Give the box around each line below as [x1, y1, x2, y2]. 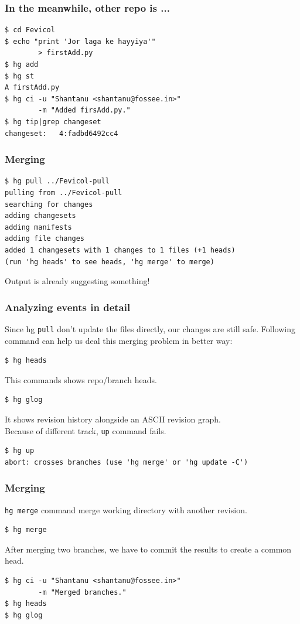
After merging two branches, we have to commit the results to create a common [5, 543, 292, 555]
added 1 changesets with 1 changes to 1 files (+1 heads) [5, 245, 236, 254]
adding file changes [5, 234, 85, 243]
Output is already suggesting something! [5, 275, 150, 287]
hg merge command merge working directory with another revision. [5, 503, 247, 516]
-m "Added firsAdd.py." [38, 106, 131, 115]
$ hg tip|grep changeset [5, 117, 101, 126]
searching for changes [5, 200, 93, 209]
